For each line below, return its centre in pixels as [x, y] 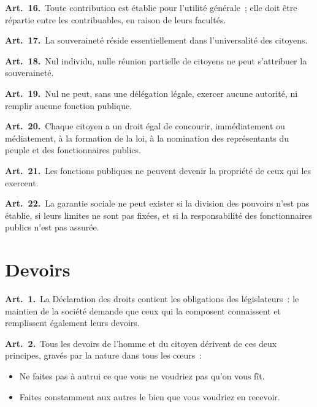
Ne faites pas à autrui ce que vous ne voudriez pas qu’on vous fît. [142, 376]
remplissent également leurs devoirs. [72, 323]
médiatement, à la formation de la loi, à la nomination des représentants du [147, 138]
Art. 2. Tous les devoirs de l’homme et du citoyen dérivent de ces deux [141, 343]
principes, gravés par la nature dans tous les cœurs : [104, 355]
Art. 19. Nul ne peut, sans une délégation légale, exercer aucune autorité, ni [151, 93]
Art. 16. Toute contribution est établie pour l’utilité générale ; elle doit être [151, 7]
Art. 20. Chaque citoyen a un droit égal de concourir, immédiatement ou [145, 126]
